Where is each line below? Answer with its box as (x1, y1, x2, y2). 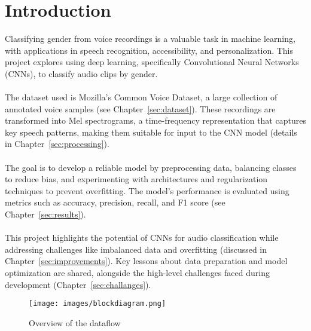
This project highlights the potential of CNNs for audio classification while (5, 231, 279, 244)
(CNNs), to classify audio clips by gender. (5, 67, 158, 79)
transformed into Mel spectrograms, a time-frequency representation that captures (5, 114, 306, 127)
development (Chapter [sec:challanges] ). (5, 278, 151, 290)
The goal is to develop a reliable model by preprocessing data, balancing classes (5, 161, 297, 173)
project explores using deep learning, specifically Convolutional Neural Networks (5, 56, 299, 68)
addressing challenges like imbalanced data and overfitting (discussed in (5, 243, 267, 255)
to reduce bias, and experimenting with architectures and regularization (5, 173, 268, 185)
